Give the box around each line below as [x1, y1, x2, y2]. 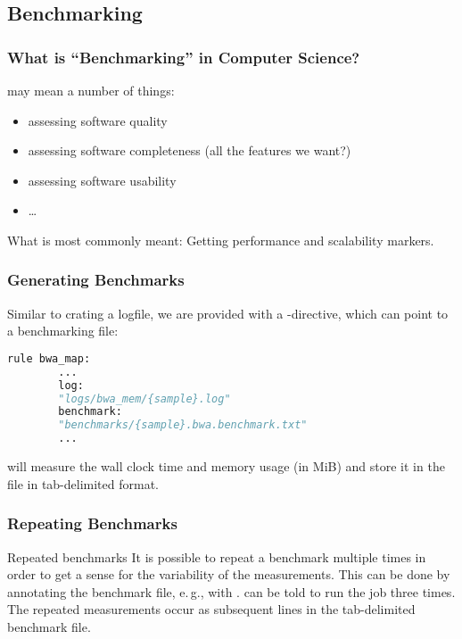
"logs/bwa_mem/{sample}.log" [58, 392, 231, 405]
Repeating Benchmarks [7, 512, 177, 535]
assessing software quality [28, 111, 168, 129]
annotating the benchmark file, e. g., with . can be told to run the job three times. [7, 582, 456, 601]
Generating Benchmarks [7, 269, 185, 291]
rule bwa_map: [7, 352, 91, 365]
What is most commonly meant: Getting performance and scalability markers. [7, 230, 434, 249]
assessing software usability [28, 170, 177, 189]
